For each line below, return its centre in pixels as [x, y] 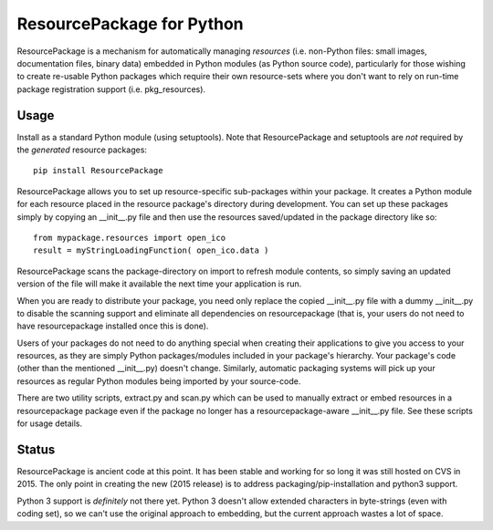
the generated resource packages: [82, 150]
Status [36, 449]
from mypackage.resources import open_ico [130, 238]
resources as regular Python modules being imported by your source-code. [159, 381]
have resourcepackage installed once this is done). [113, 326]
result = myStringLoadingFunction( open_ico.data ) [151, 250]
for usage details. [50, 423]
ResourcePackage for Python [130, 24]
